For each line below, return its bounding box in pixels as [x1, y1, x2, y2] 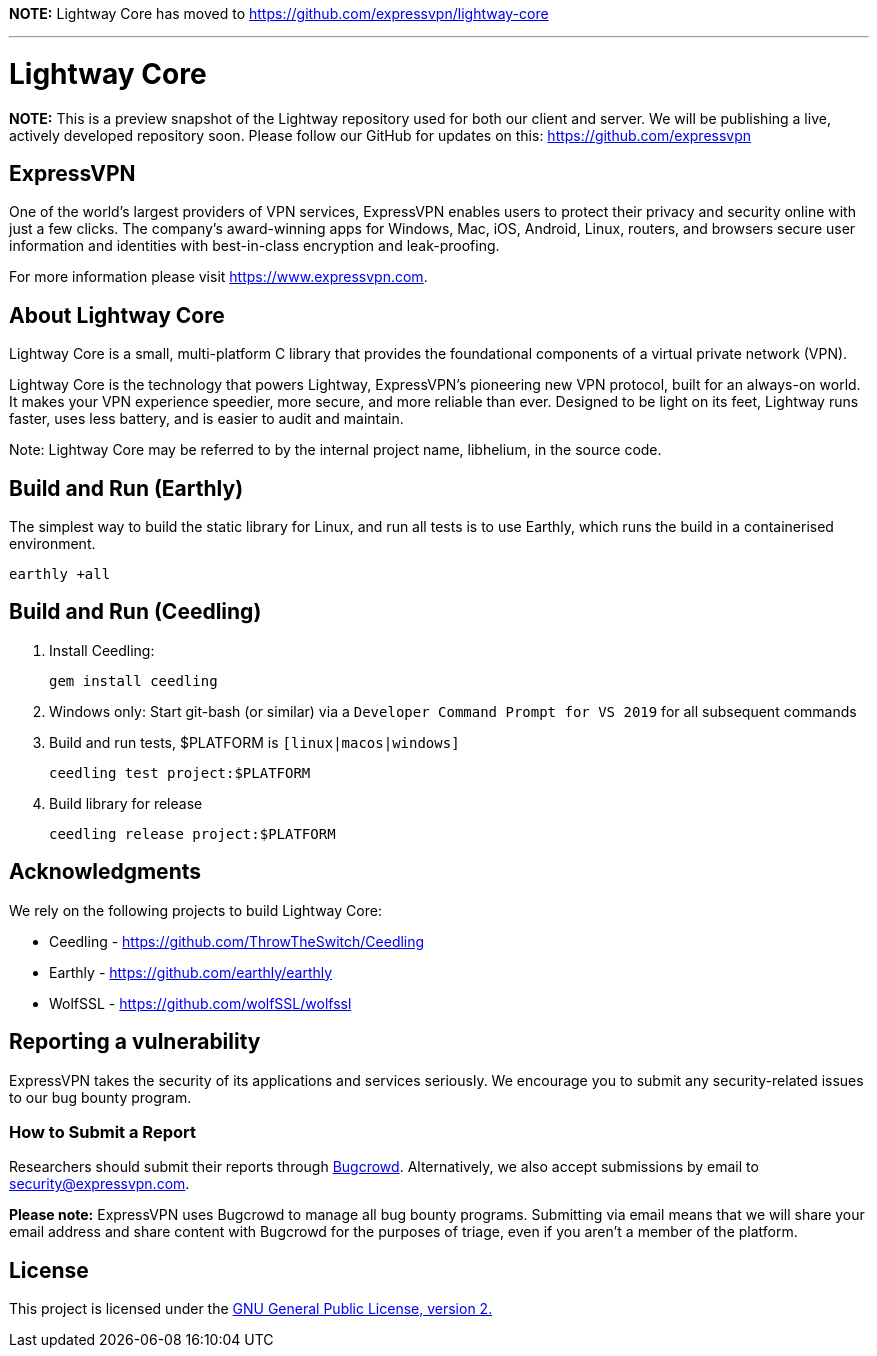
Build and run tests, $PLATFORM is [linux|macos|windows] [49, 733, 460, 751]
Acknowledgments [9, 859, 202, 885]
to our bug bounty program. [9, 1088, 192, 1106]
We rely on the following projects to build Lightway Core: [9, 901, 382, 919]
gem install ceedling [49, 672, 218, 689]
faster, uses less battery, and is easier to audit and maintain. [9, 410, 404, 428]
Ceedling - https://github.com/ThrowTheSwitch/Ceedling [49, 932, 425, 950]
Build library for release [49, 794, 203, 812]
